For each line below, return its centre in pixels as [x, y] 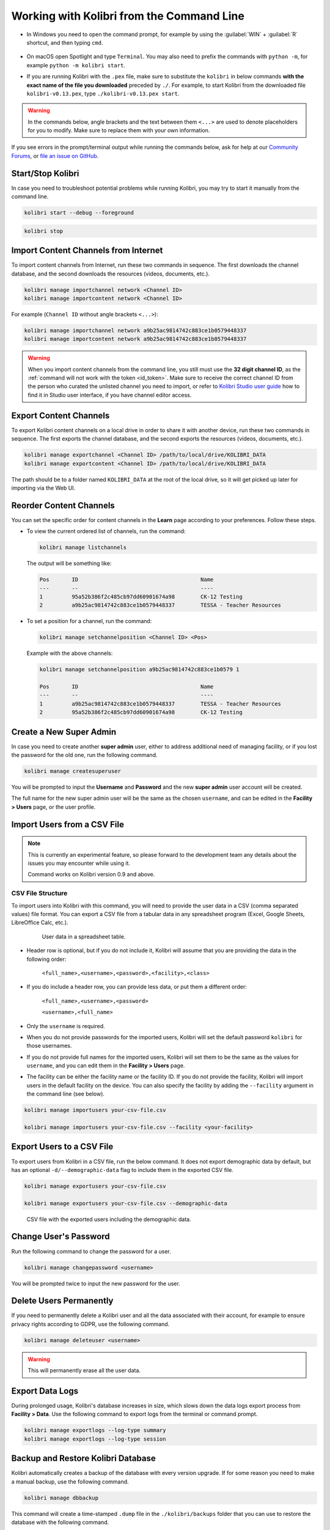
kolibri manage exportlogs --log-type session [95, 1439]
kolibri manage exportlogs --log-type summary [95, 1430]
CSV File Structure [39, 894]
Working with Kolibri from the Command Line [128, 16]
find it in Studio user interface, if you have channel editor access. [110, 395]
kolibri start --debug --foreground [79, 213]
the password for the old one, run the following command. [84, 755]
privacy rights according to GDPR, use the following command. [90, 1324]
